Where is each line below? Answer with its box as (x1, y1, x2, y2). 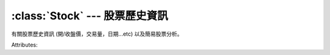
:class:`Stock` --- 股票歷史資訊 (11, 9, 168, 22)
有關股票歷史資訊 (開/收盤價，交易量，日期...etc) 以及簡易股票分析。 (11, 30, 183, 37)
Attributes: (11, 41, 38, 48)
